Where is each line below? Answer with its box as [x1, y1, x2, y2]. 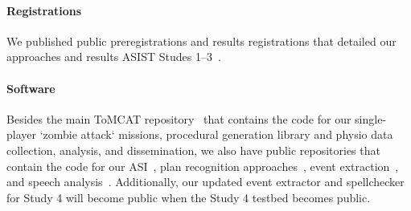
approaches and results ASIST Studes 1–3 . [6, 48, 221, 65]
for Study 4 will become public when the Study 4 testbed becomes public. [6, 189, 371, 205]
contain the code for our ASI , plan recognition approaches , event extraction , [6, 157, 399, 174]
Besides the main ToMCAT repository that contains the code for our [6, 110, 351, 127]
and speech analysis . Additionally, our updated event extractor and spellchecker [6, 173, 405, 190]
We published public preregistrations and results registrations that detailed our [6, 32, 397, 49]
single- [355, 110, 387, 127]
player [6, 126, 36, 143]
